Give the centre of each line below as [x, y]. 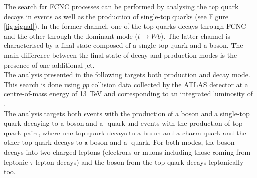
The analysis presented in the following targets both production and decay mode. [127, 74]
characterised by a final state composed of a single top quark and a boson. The [124, 45]
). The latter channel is [195, 35]
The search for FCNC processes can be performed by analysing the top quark [121, 6]
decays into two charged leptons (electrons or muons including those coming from [127, 152]
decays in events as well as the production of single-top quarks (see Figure [116, 16]
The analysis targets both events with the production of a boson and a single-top [127, 113]
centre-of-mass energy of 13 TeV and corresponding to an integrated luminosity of [128, 94]
